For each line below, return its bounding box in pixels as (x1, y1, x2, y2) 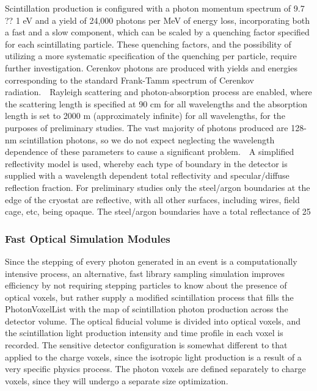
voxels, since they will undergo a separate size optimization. (5, 374, 228, 387)
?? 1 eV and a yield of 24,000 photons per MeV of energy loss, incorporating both (5, 13, 310, 26)
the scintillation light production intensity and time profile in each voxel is (5, 326, 283, 339)
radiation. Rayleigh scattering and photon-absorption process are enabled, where (5, 85, 312, 98)
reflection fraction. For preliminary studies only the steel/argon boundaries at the (5, 181, 310, 193)
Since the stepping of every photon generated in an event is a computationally (5, 254, 297, 267)
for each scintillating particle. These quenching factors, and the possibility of (5, 37, 291, 50)
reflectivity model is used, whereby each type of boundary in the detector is (5, 157, 288, 170)
